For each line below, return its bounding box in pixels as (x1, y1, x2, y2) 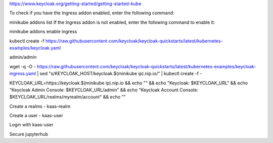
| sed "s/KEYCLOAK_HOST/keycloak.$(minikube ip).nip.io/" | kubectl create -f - (37, 71, 202, 77)
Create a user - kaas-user (9, 113, 63, 119)
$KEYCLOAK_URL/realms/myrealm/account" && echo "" (9, 94, 126, 100)
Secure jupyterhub (9, 131, 48, 137)
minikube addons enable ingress (9, 28, 77, 35)
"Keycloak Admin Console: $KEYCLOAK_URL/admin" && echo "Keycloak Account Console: (9, 86, 198, 93)
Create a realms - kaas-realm (9, 103, 71, 109)
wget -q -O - (9, 63, 36, 69)
